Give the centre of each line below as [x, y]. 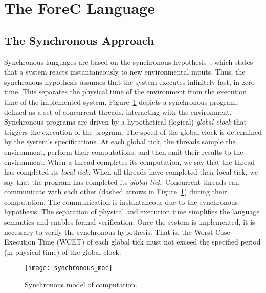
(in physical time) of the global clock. [63, 251]
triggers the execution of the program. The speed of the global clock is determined [133, 131]
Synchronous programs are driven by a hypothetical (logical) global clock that [126, 122]
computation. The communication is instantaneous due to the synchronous [121, 201]
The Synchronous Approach [79, 40]
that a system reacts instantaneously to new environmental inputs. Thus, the [125, 72]
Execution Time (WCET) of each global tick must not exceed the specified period [132, 242]
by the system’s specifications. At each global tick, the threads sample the [120, 142]
